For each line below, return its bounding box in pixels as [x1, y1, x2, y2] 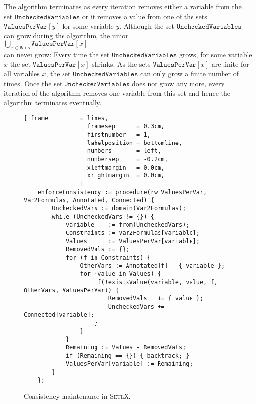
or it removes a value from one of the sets [82, 11, 207, 21]
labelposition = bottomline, [87, 139, 183, 146]
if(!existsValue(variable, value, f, [94, 278, 218, 286]
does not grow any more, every [131, 78, 224, 88]
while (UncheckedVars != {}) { [52, 213, 154, 220]
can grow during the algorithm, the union [4, 30, 129, 40]
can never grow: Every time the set [4, 49, 110, 59]
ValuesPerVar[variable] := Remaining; [65, 360, 193, 368]
